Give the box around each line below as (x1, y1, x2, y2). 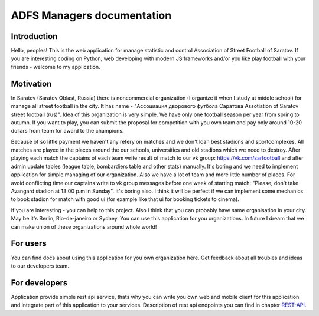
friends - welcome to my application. (11, 63, 100, 70)
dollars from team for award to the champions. (11, 127, 124, 134)
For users (11, 239, 47, 249)
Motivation (11, 78, 52, 88)
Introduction (11, 31, 58, 41)
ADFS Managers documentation (11, 9, 172, 22)
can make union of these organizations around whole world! (11, 223, 157, 230)
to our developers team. (11, 262, 69, 269)
